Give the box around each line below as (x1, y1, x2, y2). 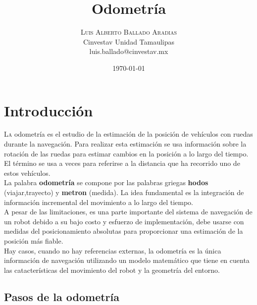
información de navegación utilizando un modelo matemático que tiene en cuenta (4, 255, 250, 265)
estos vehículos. (4, 167, 51, 178)
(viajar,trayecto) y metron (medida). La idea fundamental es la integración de (4, 187, 244, 197)
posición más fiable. (4, 235, 63, 246)
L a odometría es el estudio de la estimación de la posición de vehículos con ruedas (4, 129, 253, 139)
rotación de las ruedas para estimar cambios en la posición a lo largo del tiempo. (4, 148, 249, 158)
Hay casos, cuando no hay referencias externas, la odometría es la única (4, 245, 221, 255)
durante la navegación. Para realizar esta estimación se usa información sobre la (4, 139, 247, 149)
